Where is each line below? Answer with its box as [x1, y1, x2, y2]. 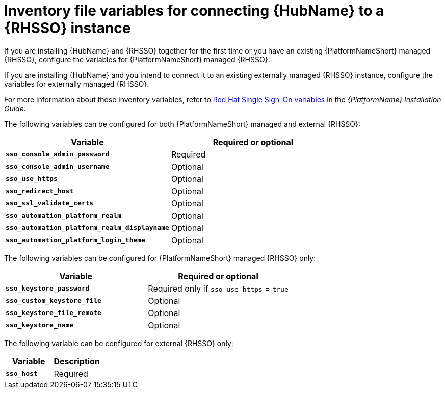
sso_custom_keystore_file [6, 297, 101, 305]
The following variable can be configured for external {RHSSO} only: [4, 338, 233, 348]
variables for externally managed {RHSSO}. [4, 79, 149, 88]
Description [54, 356, 100, 366]
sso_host [6, 370, 38, 378]
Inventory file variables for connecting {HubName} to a [4, 2, 384, 19]
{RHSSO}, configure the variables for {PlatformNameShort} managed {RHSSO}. [4, 55, 270, 64]
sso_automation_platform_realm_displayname [6, 224, 169, 232]
